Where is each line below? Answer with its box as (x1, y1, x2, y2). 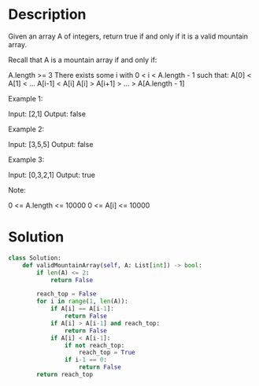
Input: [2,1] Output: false (8, 108, 87, 119)
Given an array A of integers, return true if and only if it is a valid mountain (8, 31, 249, 41)
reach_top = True (78, 348, 135, 357)
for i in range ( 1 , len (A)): (36, 297, 128, 306)
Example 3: (8, 155, 45, 164)
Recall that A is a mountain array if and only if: (8, 55, 157, 64)
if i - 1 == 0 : (64, 356, 108, 364)
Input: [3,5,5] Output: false (8, 139, 94, 149)
